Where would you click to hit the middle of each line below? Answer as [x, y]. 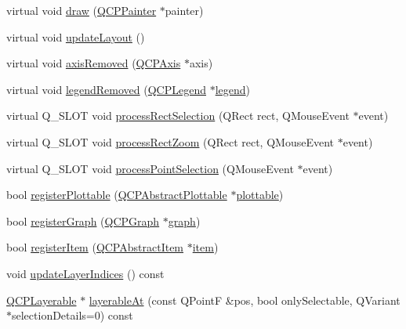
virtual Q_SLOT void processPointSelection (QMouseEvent [150, 168]
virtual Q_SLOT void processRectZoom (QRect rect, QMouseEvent [170, 141]
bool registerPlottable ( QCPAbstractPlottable [117, 195]
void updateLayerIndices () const [85, 273]
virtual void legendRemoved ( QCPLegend [106, 89]
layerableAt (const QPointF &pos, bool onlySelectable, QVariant [245, 300]
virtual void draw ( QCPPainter [82, 10]
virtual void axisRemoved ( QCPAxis [94, 63]
